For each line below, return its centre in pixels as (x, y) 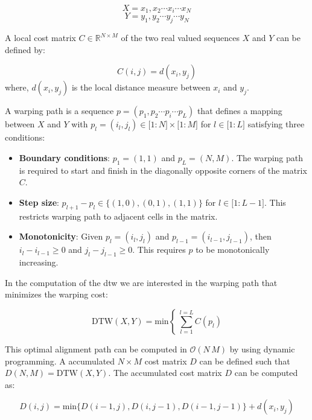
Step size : (39, 202)
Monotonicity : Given (61, 236)
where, (17, 87)
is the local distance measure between (141, 87)
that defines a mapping (240, 111)
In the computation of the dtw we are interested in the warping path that (141, 282)
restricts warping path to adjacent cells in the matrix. (118, 216)
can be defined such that (245, 361)
